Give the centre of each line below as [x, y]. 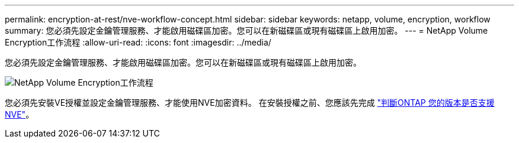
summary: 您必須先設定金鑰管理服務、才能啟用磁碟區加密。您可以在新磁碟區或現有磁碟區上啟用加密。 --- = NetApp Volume [246, 30]
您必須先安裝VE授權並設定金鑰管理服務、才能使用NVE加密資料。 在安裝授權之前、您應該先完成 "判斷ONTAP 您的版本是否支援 [250, 103]
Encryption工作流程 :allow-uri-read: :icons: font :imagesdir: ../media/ [138, 42]
